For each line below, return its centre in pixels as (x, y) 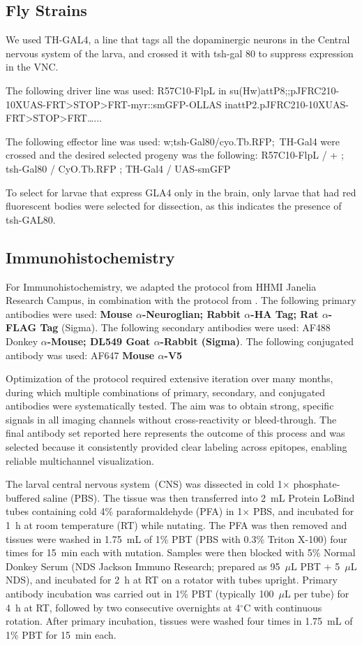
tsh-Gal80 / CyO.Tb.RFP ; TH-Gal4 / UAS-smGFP (118, 168)
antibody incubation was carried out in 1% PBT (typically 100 (140, 593)
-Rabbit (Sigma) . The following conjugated (257, 341)
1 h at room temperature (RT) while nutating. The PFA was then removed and (176, 525)
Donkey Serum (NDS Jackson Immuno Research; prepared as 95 (143, 566)
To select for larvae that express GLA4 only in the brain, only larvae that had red (181, 192)
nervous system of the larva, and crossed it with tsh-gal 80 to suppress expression (180, 53)
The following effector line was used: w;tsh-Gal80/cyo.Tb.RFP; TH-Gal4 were (173, 141)
